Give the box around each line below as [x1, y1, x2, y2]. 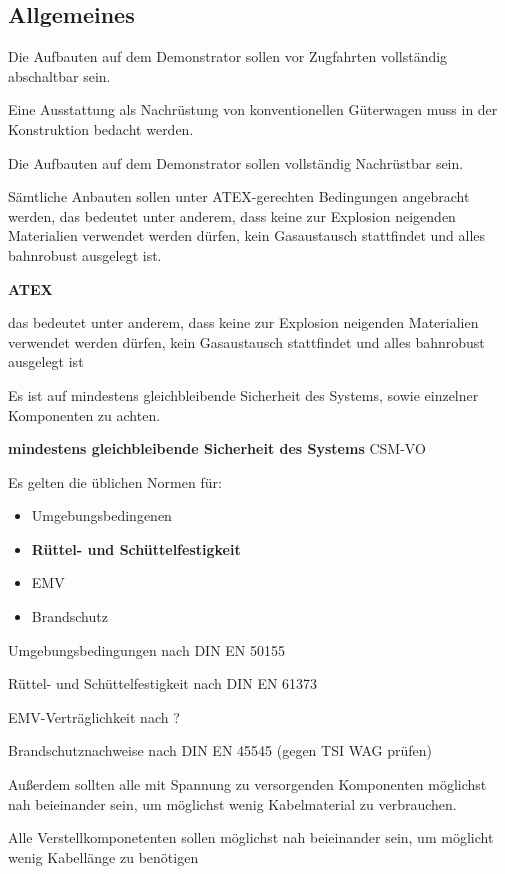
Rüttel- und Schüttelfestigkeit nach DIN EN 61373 [8, 673, 318, 694]
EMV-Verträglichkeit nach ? [8, 706, 180, 727]
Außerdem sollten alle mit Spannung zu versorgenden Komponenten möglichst [8, 774, 487, 795]
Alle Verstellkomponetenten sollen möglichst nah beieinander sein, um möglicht [8, 827, 494, 848]
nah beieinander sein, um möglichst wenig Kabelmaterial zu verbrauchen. [8, 793, 457, 814]
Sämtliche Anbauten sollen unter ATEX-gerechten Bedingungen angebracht [8, 186, 470, 207]
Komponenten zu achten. [8, 404, 161, 425]
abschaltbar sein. [8, 65, 111, 86]
